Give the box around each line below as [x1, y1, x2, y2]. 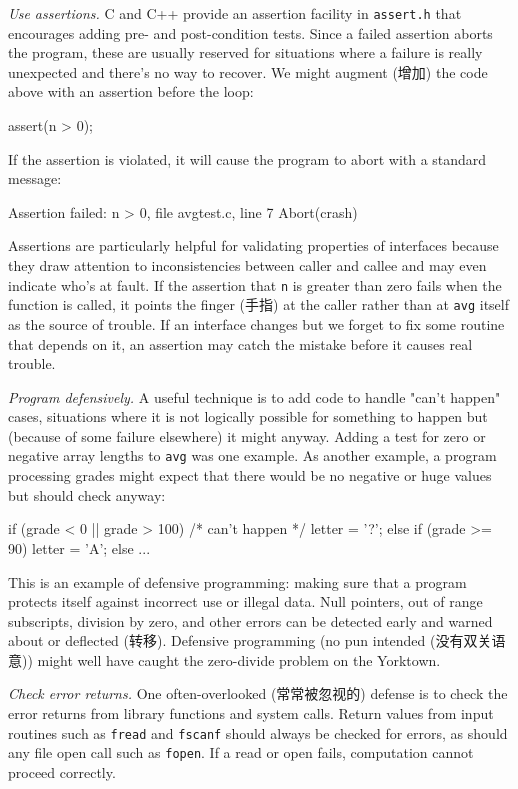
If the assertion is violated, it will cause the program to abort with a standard [8, 148, 487, 169]
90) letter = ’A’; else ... [8, 537, 151, 558]
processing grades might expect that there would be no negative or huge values [8, 465, 492, 486]
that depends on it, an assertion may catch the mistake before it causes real [8, 333, 473, 354]
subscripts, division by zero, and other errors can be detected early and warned [8, 610, 493, 631]
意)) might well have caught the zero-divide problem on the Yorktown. [8, 649, 441, 670]
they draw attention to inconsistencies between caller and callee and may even [8, 255, 487, 275]
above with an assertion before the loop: [8, 81, 254, 102]
